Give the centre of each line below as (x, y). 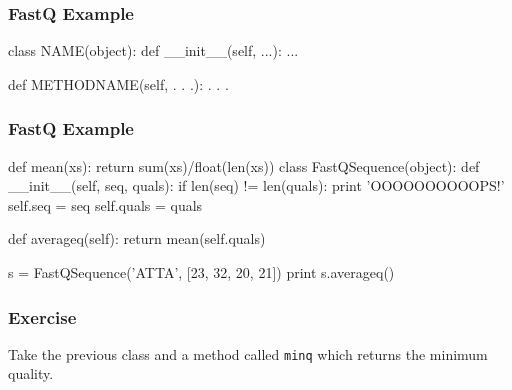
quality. (31, 373)
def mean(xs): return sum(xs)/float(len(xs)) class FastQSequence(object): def (244, 165)
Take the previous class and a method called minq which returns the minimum (248, 353)
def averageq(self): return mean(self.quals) (137, 238)
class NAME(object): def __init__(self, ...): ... (153, 50)
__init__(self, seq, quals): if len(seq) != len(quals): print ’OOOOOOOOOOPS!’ (256, 185)
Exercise (42, 316)
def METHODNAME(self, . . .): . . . (118, 83)
